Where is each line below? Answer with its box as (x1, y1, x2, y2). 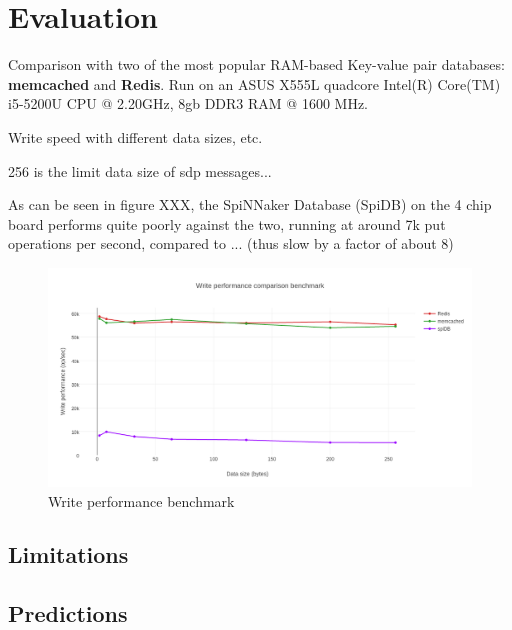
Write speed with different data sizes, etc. (8, 126, 263, 147)
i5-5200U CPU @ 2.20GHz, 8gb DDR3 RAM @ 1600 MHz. (8, 93, 368, 114)
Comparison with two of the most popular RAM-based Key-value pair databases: (8, 54, 505, 75)
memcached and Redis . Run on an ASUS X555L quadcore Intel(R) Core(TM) (8, 73, 501, 94)
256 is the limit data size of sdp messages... (8, 160, 272, 181)
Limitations (8, 539, 129, 570)
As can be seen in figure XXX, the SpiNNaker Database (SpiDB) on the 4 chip (8, 194, 492, 215)
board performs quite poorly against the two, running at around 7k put (8, 213, 446, 234)
